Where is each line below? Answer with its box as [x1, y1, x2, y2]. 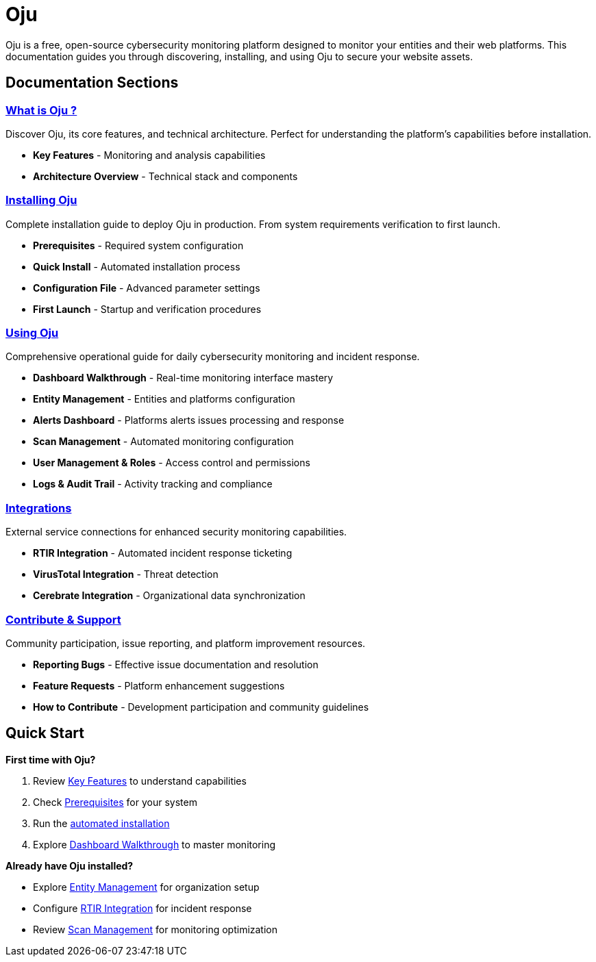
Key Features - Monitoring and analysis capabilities [33, 149, 266, 161]
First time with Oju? [5, 753, 96, 765]
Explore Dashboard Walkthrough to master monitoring [33, 838, 276, 850]
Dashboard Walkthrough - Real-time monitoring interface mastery [33, 372, 334, 384]
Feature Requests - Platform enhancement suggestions [33, 679, 285, 692]
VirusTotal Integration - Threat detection [33, 568, 219, 581]
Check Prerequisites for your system [33, 796, 197, 808]
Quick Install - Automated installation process [33, 260, 240, 273]
